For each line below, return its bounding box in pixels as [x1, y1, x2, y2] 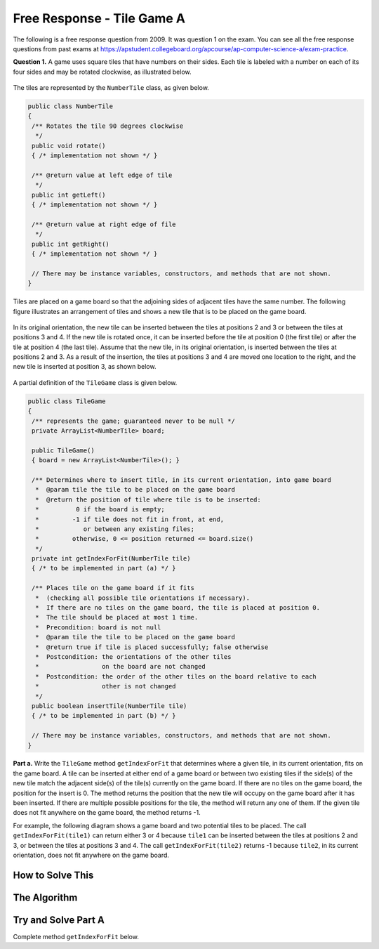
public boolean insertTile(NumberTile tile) [32, 702, 187, 709]
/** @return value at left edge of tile [32, 171, 173, 179]
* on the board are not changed [35, 662, 206, 671]
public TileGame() [32, 446, 95, 454]
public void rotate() [32, 141, 106, 150]
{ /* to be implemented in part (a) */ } [32, 564, 176, 572]
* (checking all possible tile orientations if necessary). [35, 594, 251, 602]
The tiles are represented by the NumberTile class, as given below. [13, 84, 210, 92]
